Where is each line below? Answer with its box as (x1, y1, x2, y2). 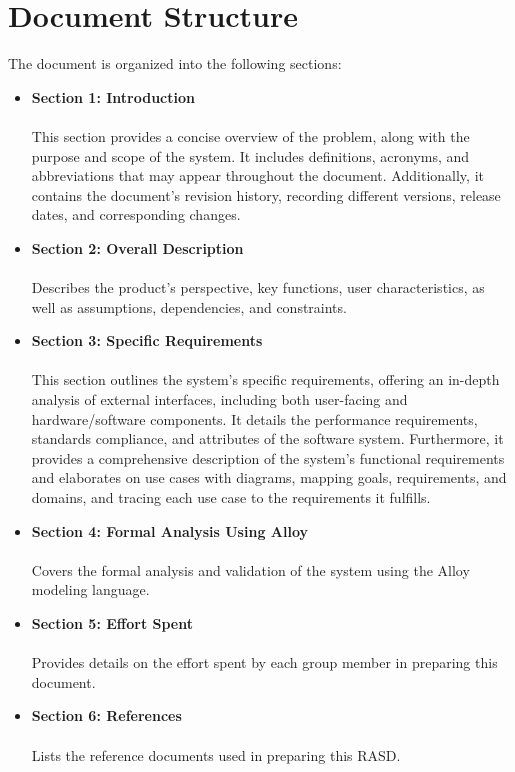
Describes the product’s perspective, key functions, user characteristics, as (31, 277, 485, 298)
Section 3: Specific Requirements (31, 330, 263, 351)
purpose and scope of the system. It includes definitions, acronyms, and (31, 145, 470, 166)
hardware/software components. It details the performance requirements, (31, 408, 478, 429)
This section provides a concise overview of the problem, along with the (31, 125, 470, 146)
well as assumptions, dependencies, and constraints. (31, 296, 347, 317)
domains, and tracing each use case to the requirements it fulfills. (31, 487, 431, 507)
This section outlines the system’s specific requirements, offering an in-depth (31, 369, 500, 390)
